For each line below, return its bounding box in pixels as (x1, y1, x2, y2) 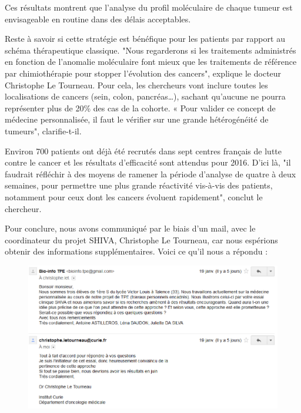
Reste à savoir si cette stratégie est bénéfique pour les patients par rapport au (5, 32, 285, 45)
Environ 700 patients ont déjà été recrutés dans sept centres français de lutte (5, 144, 282, 157)
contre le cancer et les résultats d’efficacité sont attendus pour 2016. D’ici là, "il (5, 156, 291, 168)
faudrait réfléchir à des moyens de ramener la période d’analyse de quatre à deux (5, 167, 296, 180)
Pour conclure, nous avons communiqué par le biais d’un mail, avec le (5, 222, 256, 234)
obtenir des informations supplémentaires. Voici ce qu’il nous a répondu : (5, 245, 268, 257)
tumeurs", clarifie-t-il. (5, 124, 82, 137)
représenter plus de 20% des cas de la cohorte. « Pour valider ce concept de (5, 101, 276, 114)
